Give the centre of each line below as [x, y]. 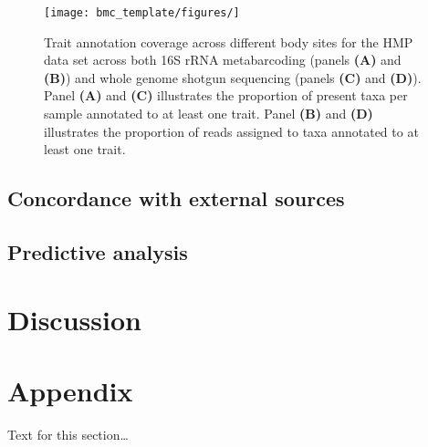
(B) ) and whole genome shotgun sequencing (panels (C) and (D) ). [233, 77]
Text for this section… [68, 434]
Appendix [70, 390]
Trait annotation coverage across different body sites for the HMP [229, 42]
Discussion [74, 319]
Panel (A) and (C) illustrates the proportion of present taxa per [226, 95]
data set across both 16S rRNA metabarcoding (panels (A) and [223, 60]
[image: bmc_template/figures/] [142, 13]
